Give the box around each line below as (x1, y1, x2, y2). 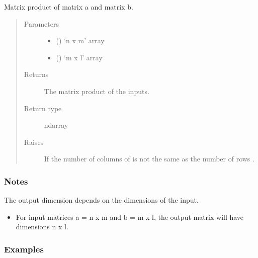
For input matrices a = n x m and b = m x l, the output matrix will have (16, 211, 244, 222)
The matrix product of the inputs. (44, 85, 149, 96)
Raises (24, 136, 44, 147)
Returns (24, 69, 49, 79)
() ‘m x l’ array (56, 52, 103, 62)
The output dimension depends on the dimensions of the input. (4, 195, 199, 205)
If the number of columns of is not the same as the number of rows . (44, 153, 254, 164)
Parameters (24, 18, 59, 29)
